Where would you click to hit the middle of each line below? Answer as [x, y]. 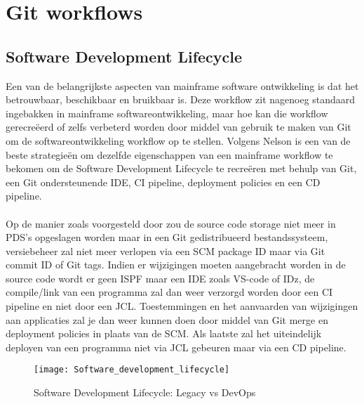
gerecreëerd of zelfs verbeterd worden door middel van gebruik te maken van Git [178, 127]
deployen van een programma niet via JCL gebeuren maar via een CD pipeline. [176, 347]
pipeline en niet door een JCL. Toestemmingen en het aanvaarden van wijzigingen [182, 306]
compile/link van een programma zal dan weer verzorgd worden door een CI [169, 292]
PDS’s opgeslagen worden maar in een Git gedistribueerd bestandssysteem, [167, 237]
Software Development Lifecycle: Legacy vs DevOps [145, 392]
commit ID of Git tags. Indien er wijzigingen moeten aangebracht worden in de [176, 265]
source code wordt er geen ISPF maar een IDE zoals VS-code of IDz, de [160, 278]
